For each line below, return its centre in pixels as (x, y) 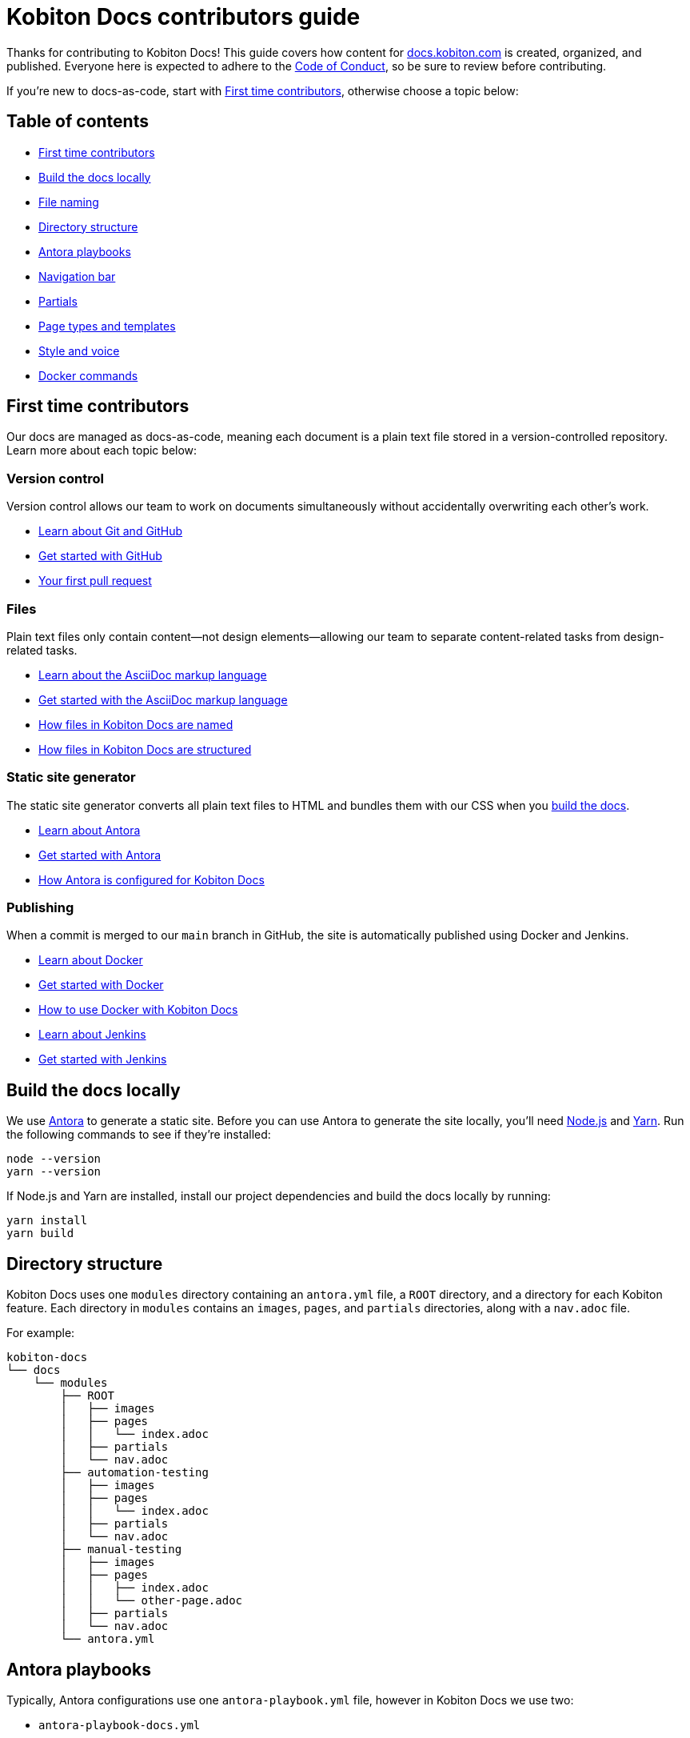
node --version (54, 1159)
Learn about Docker (91, 960)
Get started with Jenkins (103, 1059)
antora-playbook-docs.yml (120, 1725)
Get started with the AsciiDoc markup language (163, 699)
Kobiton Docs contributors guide (183, 17)
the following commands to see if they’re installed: (139, 1135)
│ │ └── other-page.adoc (152, 1601)
